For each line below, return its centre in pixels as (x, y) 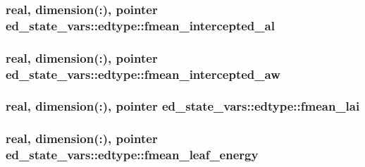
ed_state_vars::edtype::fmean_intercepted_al (140, 25)
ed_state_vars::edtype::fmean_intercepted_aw (143, 74)
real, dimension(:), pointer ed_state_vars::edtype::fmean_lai (183, 106)
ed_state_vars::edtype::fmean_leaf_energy (132, 155)
